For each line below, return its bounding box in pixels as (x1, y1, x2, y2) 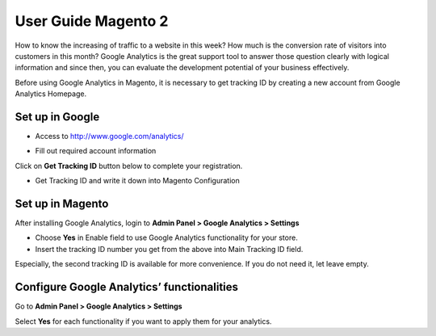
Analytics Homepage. (15, 89, 87, 99)
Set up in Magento (15, 197, 109, 210)
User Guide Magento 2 (15, 12, 169, 30)
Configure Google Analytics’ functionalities (15, 280, 238, 294)
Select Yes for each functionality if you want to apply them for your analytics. (15, 316, 272, 326)
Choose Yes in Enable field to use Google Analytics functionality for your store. (35, 233, 298, 242)
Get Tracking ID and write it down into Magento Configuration (35, 176, 240, 186)
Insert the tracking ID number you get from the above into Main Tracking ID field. (35, 244, 304, 254)
